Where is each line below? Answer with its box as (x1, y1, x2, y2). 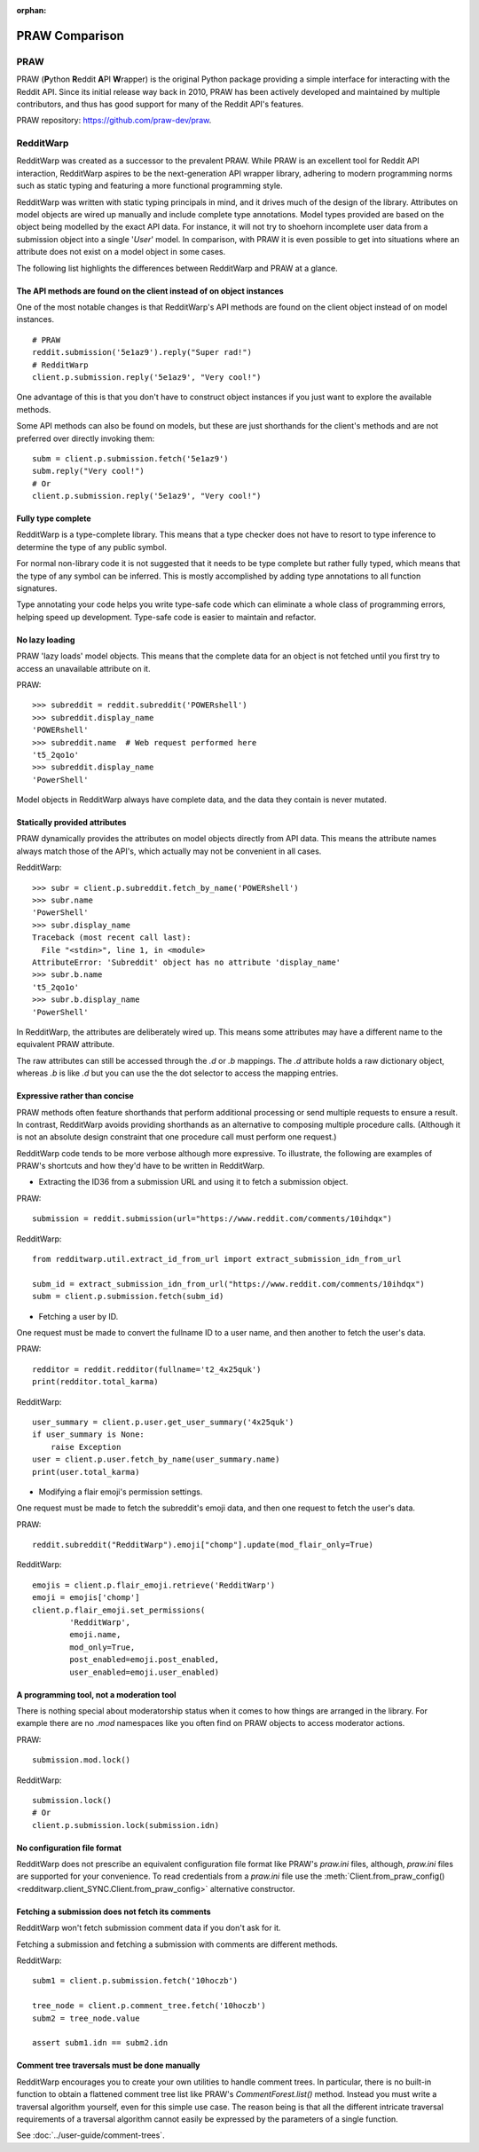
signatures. (16, 583, 58, 594)
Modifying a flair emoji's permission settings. (38, 1486, 203, 1497)
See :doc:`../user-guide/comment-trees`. (16, 2130, 165, 2140)
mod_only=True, (69, 1642, 136, 1652)
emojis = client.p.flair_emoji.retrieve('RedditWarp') (32, 1580, 276, 1590)
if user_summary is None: (32, 1430, 145, 1439)
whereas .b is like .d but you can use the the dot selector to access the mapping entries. (16, 1068, 339, 1078)
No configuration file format (16, 1842, 122, 1853)
